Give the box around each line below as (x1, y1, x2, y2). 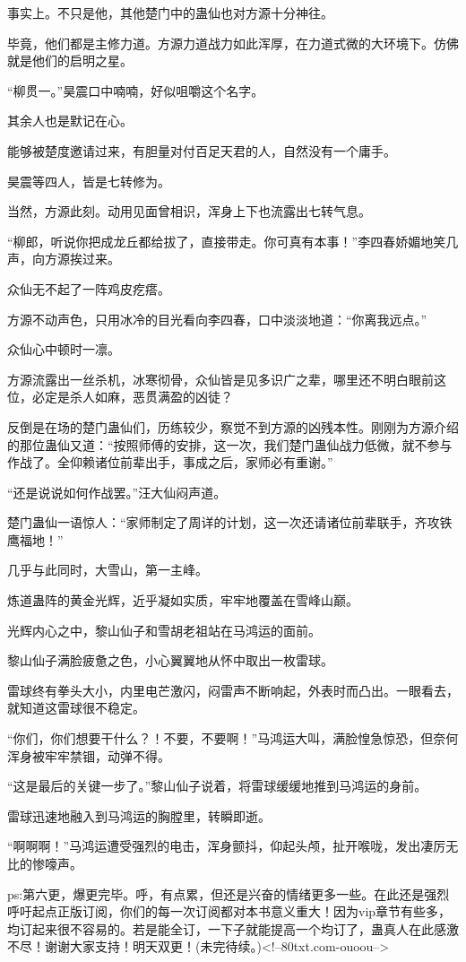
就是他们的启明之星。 (7, 51, 133, 70)
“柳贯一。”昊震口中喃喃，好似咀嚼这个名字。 (7, 81, 264, 100)
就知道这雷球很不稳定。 (7, 698, 145, 717)
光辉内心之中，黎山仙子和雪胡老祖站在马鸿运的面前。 (7, 620, 321, 639)
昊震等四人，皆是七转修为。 (7, 171, 170, 190)
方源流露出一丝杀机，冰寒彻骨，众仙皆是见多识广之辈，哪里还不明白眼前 (7, 369, 434, 388)
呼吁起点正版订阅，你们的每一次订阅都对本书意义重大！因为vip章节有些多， (7, 902, 452, 921)
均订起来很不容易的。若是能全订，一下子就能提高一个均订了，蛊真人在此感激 (7, 919, 459, 938)
